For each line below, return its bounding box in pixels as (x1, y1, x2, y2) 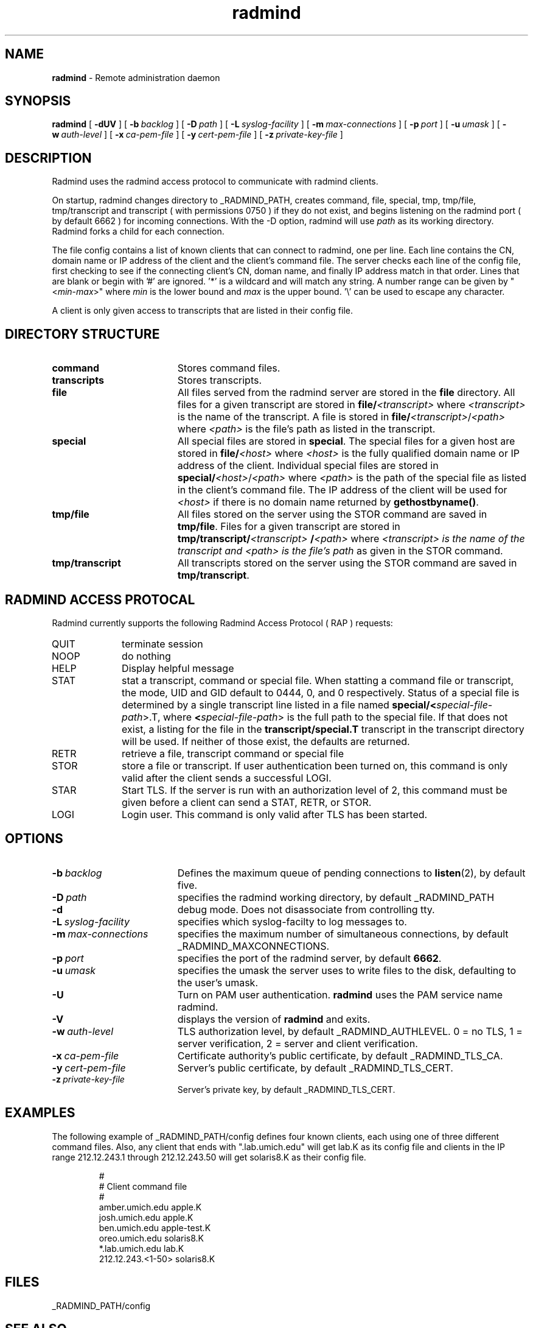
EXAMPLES (5, 1105, 75, 1121)
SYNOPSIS (5, 93, 71, 109)
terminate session (122, 637, 203, 650)
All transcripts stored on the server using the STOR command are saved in (177, 557, 517, 570)
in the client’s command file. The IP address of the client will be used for (177, 484, 507, 496)
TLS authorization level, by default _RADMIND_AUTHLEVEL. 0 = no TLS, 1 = (177, 1025, 523, 1037)
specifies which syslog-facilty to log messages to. (177, 915, 407, 928)
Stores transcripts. (177, 374, 262, 387)
